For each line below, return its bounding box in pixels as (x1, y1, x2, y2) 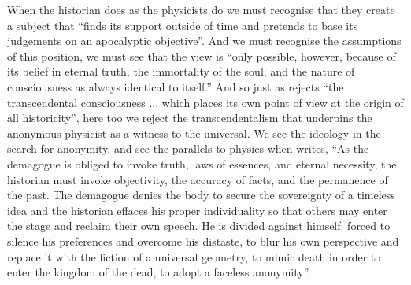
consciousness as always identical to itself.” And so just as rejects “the (7, 78, 344, 94)
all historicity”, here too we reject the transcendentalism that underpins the (7, 109, 372, 126)
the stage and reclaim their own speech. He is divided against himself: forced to (7, 217, 391, 234)
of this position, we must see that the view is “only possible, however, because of (7, 47, 396, 64)
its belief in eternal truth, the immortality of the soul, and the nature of (7, 63, 355, 80)
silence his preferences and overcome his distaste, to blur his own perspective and (7, 232, 399, 249)
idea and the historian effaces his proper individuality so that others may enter (7, 202, 387, 218)
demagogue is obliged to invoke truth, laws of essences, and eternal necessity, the (7, 155, 397, 172)
